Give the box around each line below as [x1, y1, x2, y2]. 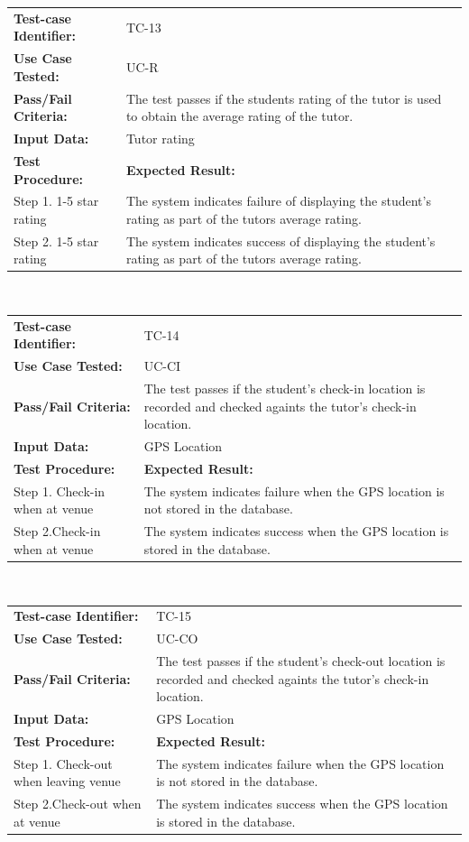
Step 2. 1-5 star [14, 231, 99, 250]
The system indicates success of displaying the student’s [125, 231, 436, 250]
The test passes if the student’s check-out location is [156, 651, 446, 670]
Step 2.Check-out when [14, 794, 142, 813]
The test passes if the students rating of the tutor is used [125, 88, 442, 107]
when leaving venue [14, 772, 121, 791]
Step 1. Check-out [14, 754, 113, 773]
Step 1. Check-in [14, 481, 106, 500]
